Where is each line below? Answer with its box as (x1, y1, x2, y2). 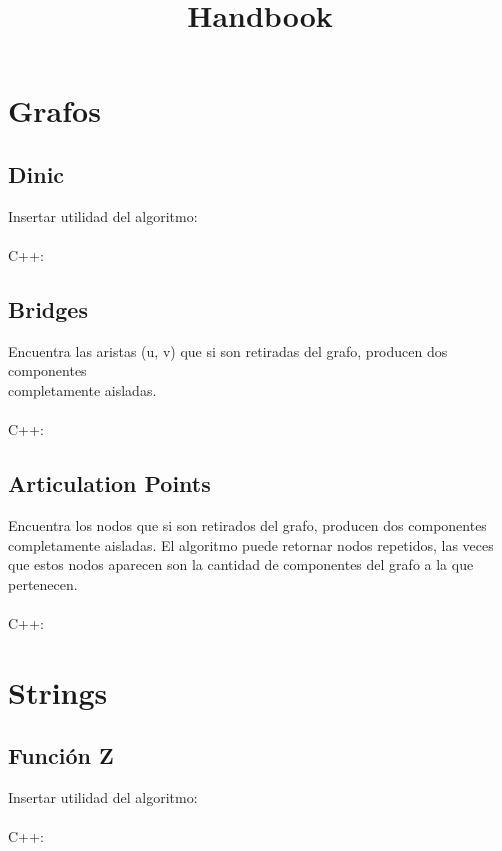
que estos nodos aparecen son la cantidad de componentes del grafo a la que (8, 554, 474, 575)
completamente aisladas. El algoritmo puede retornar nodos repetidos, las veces (8, 534, 494, 555)
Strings (8, 671, 108, 712)
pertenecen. (8, 573, 78, 594)
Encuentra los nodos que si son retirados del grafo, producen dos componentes (8, 514, 487, 535)
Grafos (8, 90, 101, 131)
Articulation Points (8, 468, 211, 499)
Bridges (8, 293, 88, 324)
